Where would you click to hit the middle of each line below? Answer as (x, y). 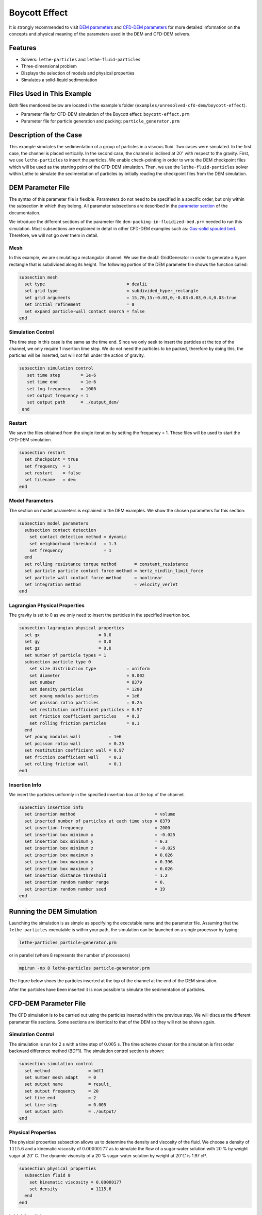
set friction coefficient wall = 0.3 (73, 757)
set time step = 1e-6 (62, 375)
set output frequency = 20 (62, 1091)
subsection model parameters (54, 523)
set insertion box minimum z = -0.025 (100, 848)
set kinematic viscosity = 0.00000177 (75, 1182)
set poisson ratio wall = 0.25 (74, 743)
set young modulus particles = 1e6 (84, 696)
